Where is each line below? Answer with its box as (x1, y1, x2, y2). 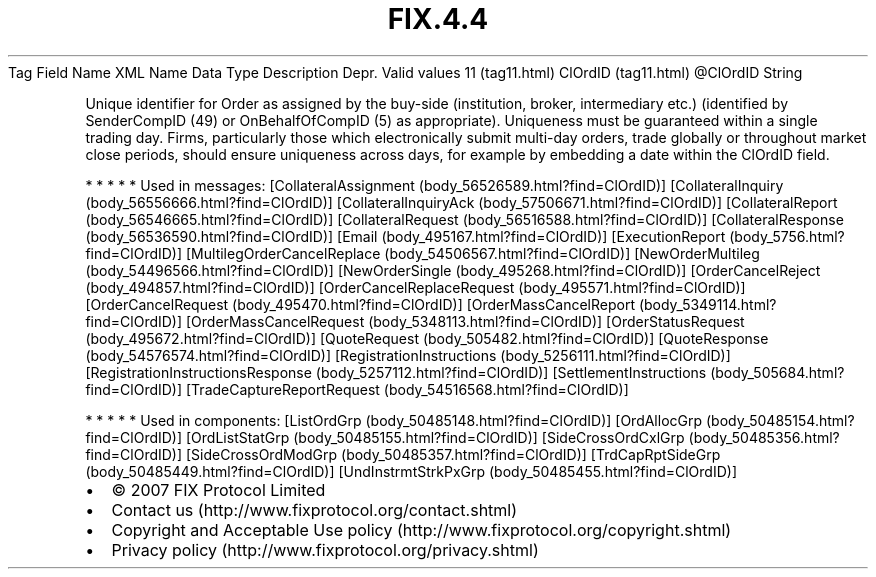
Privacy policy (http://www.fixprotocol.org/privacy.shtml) (111, 539, 539, 560)
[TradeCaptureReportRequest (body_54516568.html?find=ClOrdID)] (186, 380, 629, 398)
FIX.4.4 (387, 2, 489, 36)
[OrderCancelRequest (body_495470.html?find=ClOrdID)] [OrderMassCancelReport (85, 295, 635, 313)
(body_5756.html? (729, 227, 845, 245)
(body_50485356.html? (688, 428, 840, 446)
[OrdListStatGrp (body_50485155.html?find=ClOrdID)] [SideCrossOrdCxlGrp (186, 428, 685, 446)
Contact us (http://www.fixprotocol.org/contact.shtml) (111, 499, 518, 520)
